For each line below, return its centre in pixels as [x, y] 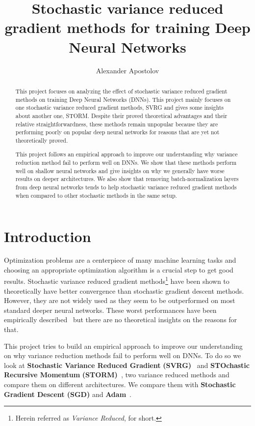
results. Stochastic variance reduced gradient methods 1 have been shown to [117, 280]
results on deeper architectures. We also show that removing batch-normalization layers [127, 179]
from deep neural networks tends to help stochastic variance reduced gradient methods [126, 187]
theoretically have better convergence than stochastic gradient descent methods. [124, 290]
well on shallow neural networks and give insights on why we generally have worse [120, 170]
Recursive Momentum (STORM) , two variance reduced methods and [117, 375]
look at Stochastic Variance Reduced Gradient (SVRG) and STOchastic [127, 365]
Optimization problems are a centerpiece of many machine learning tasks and [120, 260]
